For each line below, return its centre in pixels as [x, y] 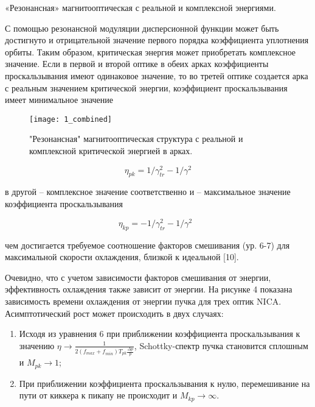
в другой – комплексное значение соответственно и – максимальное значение [148, 192]
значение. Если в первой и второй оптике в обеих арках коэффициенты [137, 64]
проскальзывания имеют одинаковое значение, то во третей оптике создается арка [157, 75]
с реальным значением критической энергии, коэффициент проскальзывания [146, 87]
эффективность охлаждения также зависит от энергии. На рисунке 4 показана [149, 289]
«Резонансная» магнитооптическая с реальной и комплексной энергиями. [140, 7]
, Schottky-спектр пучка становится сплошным [221, 345]
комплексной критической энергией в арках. [111, 150]
